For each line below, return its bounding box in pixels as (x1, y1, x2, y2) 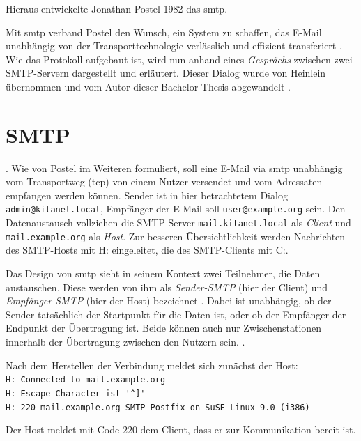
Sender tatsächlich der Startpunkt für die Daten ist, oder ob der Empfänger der (6, 307, 346, 321)
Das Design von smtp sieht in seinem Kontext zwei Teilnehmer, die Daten (6, 266, 321, 281)
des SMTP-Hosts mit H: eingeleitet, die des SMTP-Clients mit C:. (6, 242, 289, 257)
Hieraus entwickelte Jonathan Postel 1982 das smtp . (6, 1, 228, 15)
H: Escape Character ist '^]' (6, 388, 146, 399)
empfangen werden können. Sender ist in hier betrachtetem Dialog (6, 187, 288, 202)
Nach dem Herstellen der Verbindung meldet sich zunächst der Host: (6, 357, 298, 372)
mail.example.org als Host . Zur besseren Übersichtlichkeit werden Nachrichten (6, 229, 346, 243)
